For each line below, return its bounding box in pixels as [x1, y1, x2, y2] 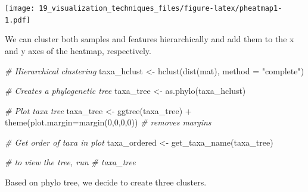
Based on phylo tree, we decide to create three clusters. [5, 176, 207, 188]
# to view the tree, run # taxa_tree [5, 156, 136, 168]
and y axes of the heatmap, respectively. [5, 44, 151, 56]
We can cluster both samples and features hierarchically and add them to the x [5, 33, 294, 45]
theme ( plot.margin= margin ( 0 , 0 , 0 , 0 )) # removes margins [5, 116, 211, 128]
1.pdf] [5, 15, 30, 24]
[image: [5, 4, 35, 12]
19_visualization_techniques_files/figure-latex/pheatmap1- [39, 4, 282, 12]
